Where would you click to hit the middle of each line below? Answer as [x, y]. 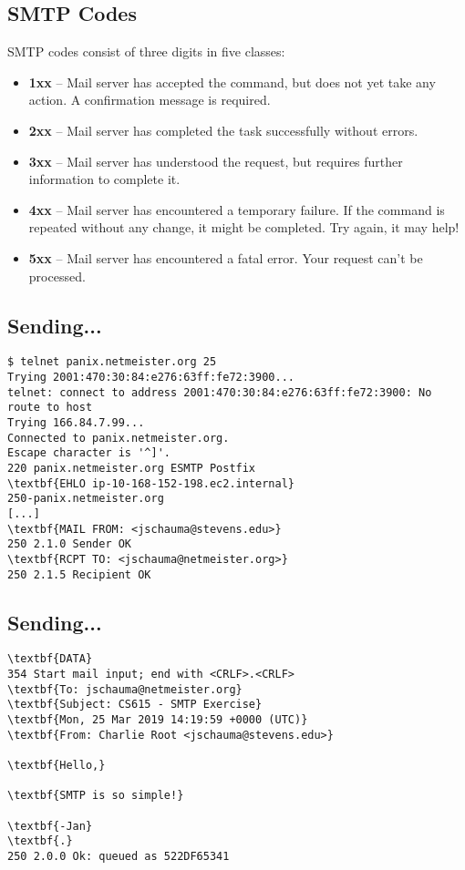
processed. [57, 276]
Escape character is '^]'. [89, 453]
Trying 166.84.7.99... [76, 422]
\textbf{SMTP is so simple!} [96, 796]
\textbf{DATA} [50, 659]
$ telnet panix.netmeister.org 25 [112, 362]
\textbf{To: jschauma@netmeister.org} [125, 689]
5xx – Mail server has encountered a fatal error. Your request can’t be [226, 257]
